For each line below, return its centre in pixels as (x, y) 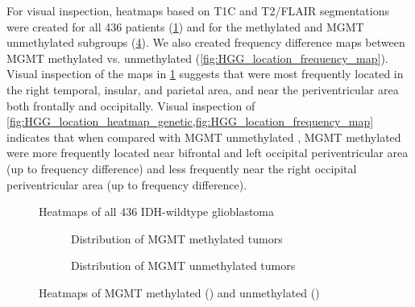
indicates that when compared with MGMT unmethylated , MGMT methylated (204, 137)
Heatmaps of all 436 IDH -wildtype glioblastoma (157, 212)
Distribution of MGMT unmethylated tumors (183, 266)
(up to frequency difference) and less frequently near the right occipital (182, 168)
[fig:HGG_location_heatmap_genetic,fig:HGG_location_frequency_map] (190, 121)
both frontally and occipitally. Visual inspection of (131, 105)
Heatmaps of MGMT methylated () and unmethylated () (179, 292)
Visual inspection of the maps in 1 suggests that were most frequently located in (205, 74)
